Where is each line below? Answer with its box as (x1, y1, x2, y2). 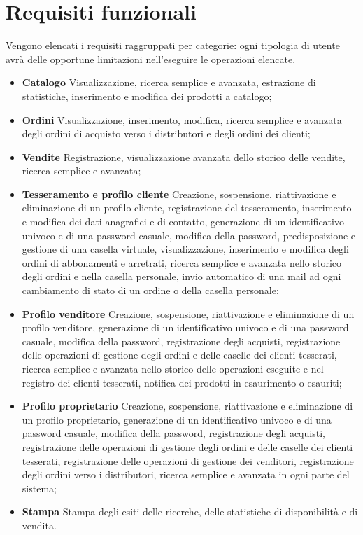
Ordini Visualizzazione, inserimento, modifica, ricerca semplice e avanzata (22, 112, 342, 127)
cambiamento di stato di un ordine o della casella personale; (22, 283, 279, 298)
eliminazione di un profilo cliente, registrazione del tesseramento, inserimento (22, 200, 352, 215)
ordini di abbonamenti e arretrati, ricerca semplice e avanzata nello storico (22, 255, 341, 270)
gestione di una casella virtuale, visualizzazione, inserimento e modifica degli (22, 242, 349, 256)
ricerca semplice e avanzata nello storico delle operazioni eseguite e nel (22, 361, 324, 375)
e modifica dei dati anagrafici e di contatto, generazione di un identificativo (22, 214, 344, 229)
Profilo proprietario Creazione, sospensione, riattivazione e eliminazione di (22, 398, 353, 413)
